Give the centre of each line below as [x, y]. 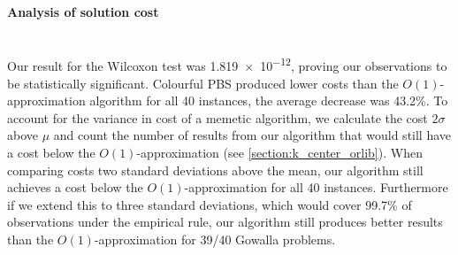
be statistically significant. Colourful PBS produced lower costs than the [203, 83]
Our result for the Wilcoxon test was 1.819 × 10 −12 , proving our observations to [227, 65]
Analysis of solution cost [83, 11]
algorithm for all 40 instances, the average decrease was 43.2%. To [269, 100]
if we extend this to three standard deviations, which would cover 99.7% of [210, 204]
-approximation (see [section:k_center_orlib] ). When [279, 153]
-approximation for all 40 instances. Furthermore [316, 187]
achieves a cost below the [75, 187]
